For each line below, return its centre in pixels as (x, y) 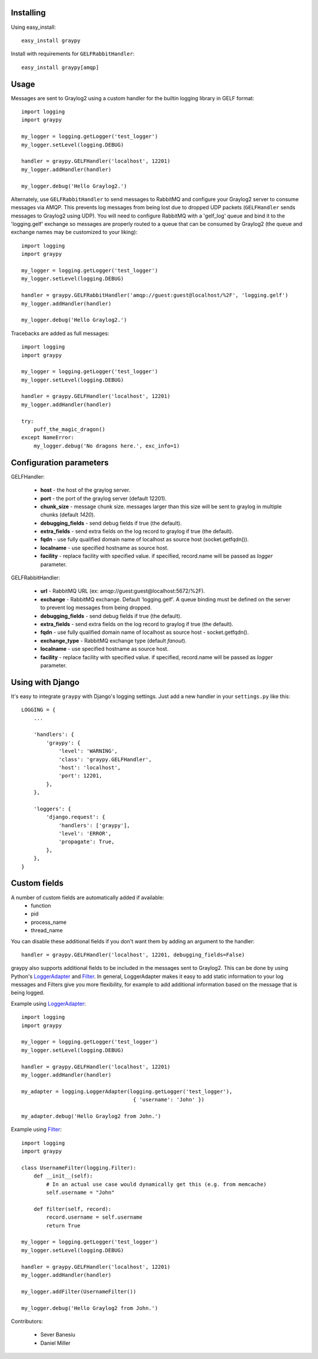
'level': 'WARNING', (88, 751)
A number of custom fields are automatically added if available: (87, 897)
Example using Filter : (36, 1130)
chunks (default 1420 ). (68, 515)
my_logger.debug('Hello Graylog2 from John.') (90, 1308)
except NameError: (48, 437)
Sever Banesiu (58, 1335)
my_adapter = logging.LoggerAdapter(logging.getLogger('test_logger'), (127, 1091)
